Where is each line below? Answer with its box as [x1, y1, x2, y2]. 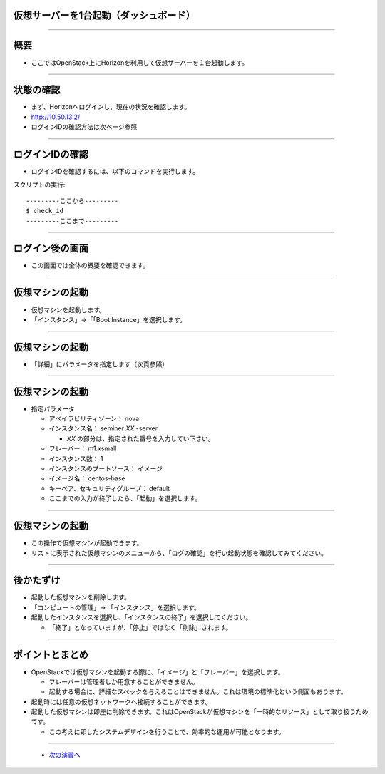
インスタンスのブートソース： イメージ [48, 464, 163, 473]
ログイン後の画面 [13, 242, 88, 254]
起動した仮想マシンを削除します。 [31, 593, 131, 602]
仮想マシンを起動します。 [31, 305, 106, 314]
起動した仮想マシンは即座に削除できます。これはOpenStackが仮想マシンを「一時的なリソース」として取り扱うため [31, 708, 369, 716]
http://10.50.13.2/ [31, 113, 81, 121]
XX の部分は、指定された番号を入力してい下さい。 [66, 434, 215, 443]
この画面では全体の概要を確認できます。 [31, 261, 150, 269]
